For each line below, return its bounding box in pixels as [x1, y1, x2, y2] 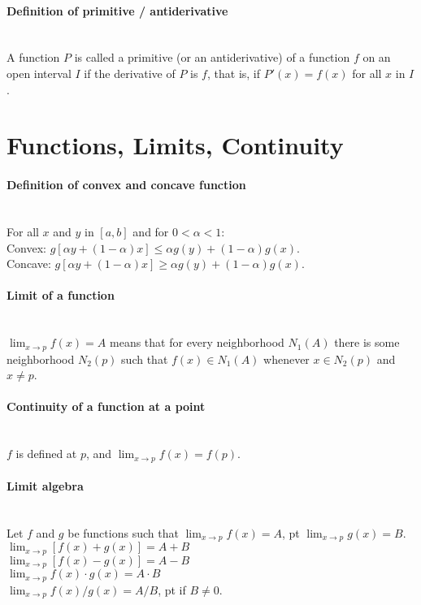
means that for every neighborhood [110, 334, 284, 351]
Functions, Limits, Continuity [7, 128, 344, 162]
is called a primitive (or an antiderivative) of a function [74, 49, 350, 66]
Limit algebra [7, 478, 84, 495]
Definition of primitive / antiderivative [7, 2, 228, 19]
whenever [263, 350, 310, 367]
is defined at [15, 445, 77, 462]
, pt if [158, 581, 186, 598]
